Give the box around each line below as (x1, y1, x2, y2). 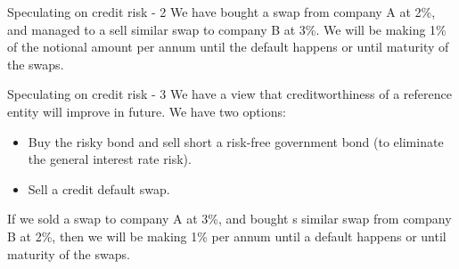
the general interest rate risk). (28, 150, 192, 168)
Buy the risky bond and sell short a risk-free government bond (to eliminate (28, 132, 444, 151)
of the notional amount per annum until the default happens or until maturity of (7, 37, 449, 56)
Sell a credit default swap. (28, 179, 170, 198)
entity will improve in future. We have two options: (7, 102, 286, 120)
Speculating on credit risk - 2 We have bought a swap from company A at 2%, (7, 3, 436, 20)
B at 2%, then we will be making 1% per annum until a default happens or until (7, 226, 447, 245)
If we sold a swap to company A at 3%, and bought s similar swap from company (7, 209, 452, 228)
